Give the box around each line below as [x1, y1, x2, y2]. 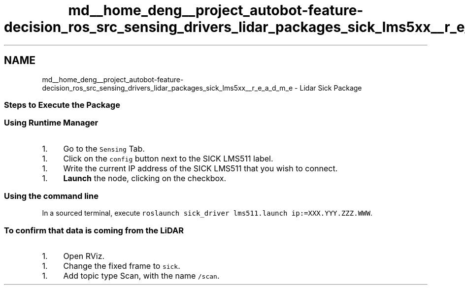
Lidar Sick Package [299, 83, 362, 92]
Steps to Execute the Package [4, 99, 120, 110]
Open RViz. [63, 251, 105, 261]
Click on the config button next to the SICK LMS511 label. [63, 153, 273, 163]
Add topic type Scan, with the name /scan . [63, 271, 220, 281]
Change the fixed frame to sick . [63, 261, 180, 271]
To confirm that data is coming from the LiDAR [4, 225, 184, 235]
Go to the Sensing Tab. [63, 143, 145, 154]
